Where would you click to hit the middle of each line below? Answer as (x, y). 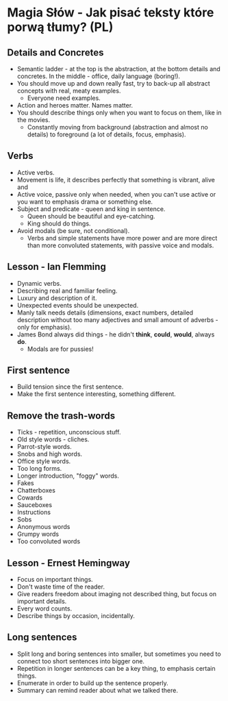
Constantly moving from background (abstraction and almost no (118, 127)
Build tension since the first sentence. (70, 387)
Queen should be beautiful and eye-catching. (91, 216)
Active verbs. (36, 172)
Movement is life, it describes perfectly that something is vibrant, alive (116, 180)
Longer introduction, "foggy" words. (68, 476)
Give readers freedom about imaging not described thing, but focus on (117, 594)
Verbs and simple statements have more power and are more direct (122, 238)
